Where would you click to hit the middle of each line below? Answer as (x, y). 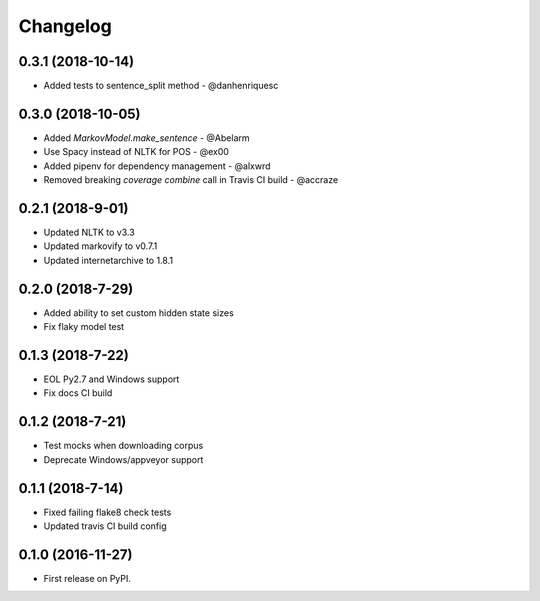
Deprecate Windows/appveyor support (123, 459)
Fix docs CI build (78, 393)
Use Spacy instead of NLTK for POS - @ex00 (136, 152)
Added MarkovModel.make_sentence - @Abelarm (146, 137)
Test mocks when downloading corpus (123, 446)
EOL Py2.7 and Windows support (111, 379)
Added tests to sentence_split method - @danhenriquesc (161, 86)
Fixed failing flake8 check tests (107, 512)
